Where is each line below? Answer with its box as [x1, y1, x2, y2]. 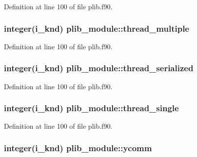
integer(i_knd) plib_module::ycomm [4, 141, 152, 154]
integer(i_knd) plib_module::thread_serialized [4, 62, 194, 74]
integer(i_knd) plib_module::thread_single [4, 102, 179, 114]
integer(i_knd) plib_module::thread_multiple [4, 22, 189, 34]
